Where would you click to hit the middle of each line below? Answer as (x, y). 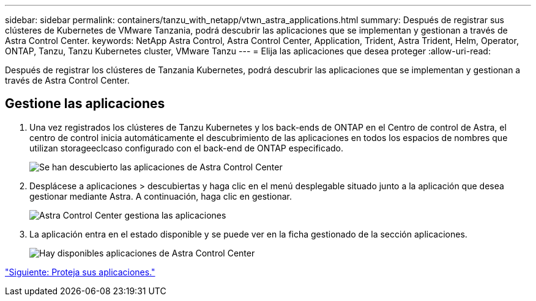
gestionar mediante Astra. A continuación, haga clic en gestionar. (161, 196)
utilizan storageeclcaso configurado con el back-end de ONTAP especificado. (186, 148)
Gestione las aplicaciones (85, 104)
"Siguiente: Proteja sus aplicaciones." (80, 272)
